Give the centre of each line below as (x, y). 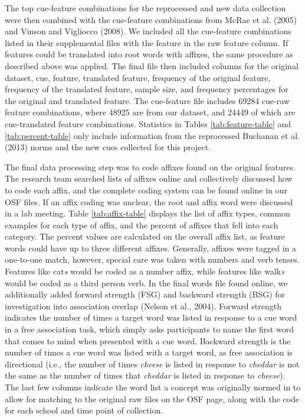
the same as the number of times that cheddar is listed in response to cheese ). (145, 375)
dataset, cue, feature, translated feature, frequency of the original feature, (138, 77)
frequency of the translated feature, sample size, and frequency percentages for (147, 89)
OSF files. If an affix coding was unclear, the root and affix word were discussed (149, 201)
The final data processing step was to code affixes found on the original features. (150, 167)
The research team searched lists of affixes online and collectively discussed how (149, 178)
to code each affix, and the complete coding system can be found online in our (146, 190)
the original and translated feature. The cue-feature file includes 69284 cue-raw (147, 100)
